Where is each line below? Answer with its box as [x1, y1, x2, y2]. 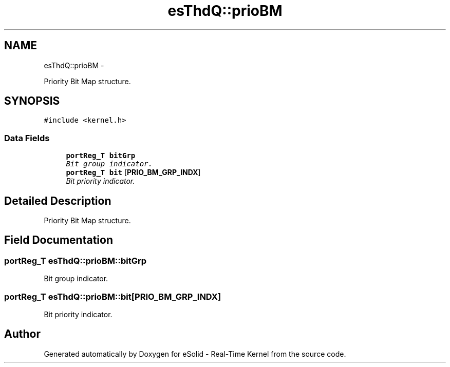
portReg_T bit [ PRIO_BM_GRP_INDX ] [66, 168, 201, 177]
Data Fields [4, 132, 50, 143]
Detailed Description [4, 194, 111, 207]
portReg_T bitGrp [66, 151, 136, 160]
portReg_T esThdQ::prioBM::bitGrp [4, 255, 147, 266]
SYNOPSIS [4, 94, 60, 108]
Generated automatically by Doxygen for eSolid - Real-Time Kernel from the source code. [44, 349, 346, 358]
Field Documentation [4, 234, 113, 247]
